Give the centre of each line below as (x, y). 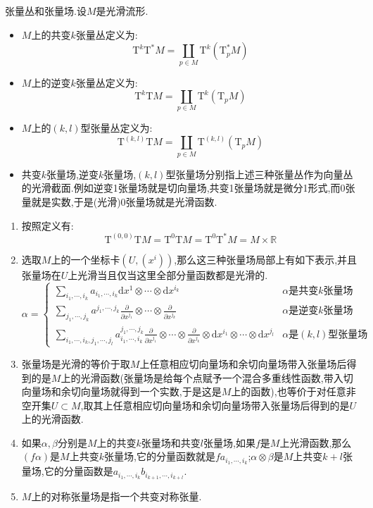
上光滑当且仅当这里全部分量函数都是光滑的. (168, 274)
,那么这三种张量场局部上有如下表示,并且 (266, 259)
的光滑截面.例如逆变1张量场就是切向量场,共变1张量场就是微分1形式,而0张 (188, 188)
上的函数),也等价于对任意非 (293, 391)
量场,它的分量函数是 (67, 471)
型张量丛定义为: (116, 128)
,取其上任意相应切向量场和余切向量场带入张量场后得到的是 (215, 405)
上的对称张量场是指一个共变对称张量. (116, 496)
